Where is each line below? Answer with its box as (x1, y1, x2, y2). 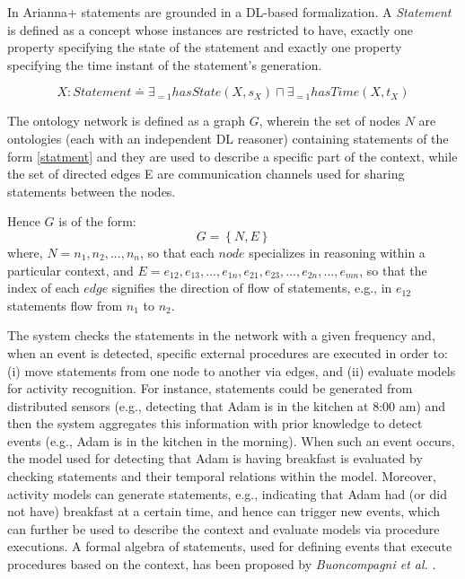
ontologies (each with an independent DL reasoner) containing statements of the (7, 128, 449, 147)
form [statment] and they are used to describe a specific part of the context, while (7, 146, 458, 165)
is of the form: (58, 212, 136, 231)
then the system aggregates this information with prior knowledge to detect (7, 414, 423, 433)
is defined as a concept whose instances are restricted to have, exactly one (7, 20, 414, 39)
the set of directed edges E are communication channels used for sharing (7, 164, 405, 183)
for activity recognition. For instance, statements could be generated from (7, 379, 413, 398)
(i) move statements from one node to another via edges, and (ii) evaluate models (7, 361, 456, 380)
